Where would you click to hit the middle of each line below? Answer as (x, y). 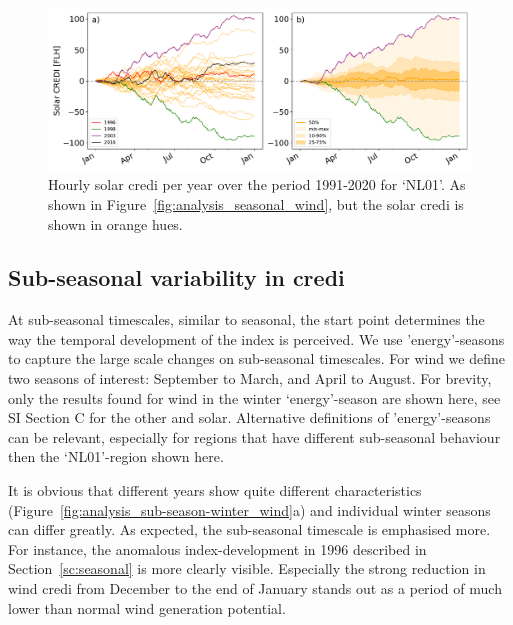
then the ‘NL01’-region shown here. (116, 456)
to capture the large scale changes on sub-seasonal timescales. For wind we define (256, 358)
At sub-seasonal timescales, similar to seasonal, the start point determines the (246, 319)
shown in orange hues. (115, 223)
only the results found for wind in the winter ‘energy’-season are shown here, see (254, 397)
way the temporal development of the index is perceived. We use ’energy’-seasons (256, 338)
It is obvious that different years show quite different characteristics (215, 490)
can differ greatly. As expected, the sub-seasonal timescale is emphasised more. (249, 529)
